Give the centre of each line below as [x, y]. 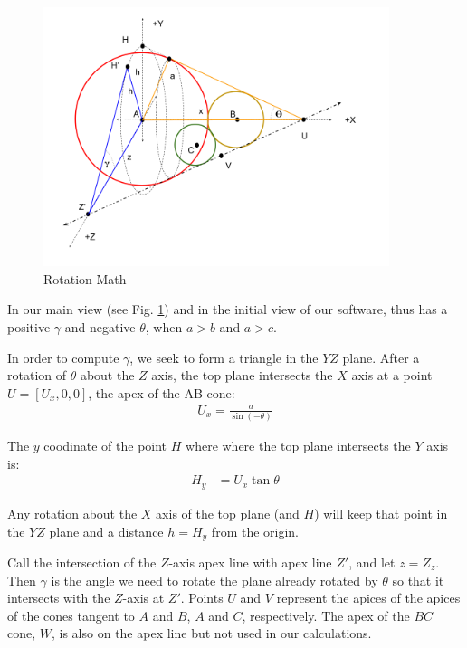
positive [29, 326]
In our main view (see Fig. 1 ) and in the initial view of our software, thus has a [228, 309]
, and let [372, 562]
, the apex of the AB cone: [162, 392]
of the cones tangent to [71, 615]
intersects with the [59, 598]
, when [164, 326]
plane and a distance [106, 531]
